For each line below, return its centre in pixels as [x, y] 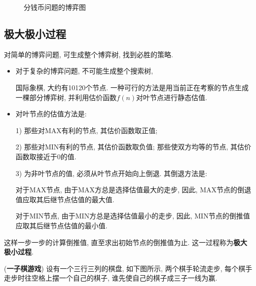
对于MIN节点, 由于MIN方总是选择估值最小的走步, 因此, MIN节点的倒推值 [133, 216]
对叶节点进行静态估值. [172, 97]
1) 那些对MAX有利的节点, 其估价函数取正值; [87, 130]
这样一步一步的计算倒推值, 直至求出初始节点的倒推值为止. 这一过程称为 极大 [126, 242]
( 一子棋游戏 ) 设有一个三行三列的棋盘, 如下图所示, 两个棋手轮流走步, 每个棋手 [128, 268]
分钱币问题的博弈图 [55, 7]
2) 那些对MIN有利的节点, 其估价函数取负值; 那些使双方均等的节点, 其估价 [133, 147]
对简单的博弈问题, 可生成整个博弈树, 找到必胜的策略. [89, 54]
